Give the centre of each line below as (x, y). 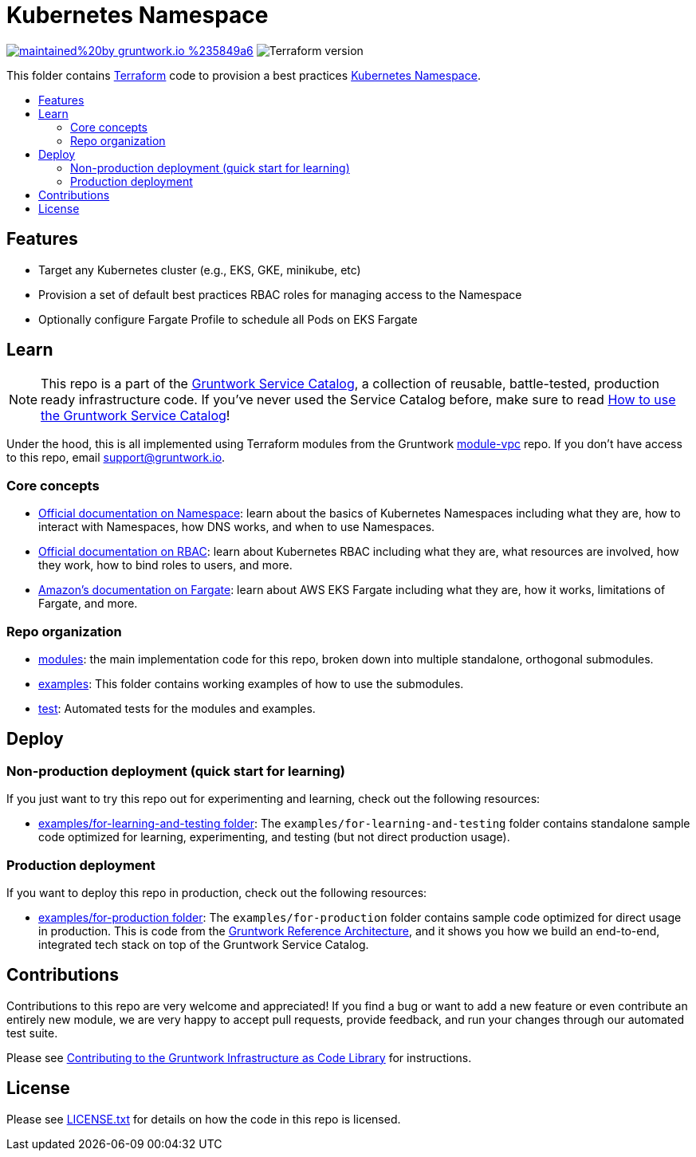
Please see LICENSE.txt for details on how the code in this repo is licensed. (204, 1119)
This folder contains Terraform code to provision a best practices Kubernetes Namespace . (244, 75)
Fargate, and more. (88, 604)
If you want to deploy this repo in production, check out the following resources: (217, 892)
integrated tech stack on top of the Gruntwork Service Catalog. (204, 944)
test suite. (32, 1033)
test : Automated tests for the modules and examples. (177, 708)
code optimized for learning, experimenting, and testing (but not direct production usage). (274, 837)
